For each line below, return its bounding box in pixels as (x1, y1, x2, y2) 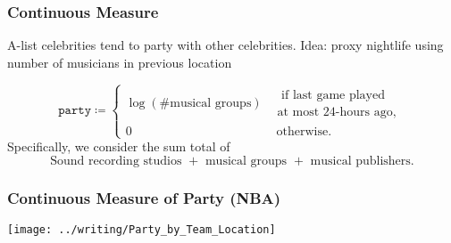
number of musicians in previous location (7, 53, 232, 71)
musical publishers (310, 154, 411, 167)
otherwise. (276, 125, 332, 138)
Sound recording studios (50, 154, 182, 167)
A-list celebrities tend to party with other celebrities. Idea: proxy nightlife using (7, 36, 444, 54)
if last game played (281, 88, 385, 101)
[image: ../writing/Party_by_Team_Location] (7, 223, 276, 236)
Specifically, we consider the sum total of (7, 137, 230, 156)
